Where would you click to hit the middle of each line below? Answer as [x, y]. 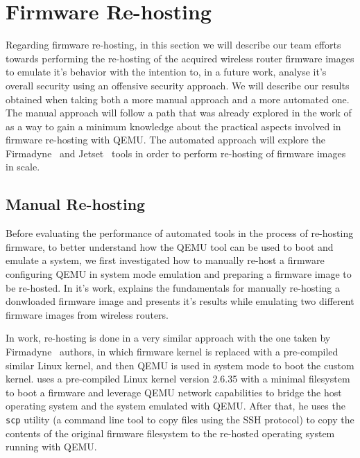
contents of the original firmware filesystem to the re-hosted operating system [170, 433]
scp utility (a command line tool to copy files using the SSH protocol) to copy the [180, 419]
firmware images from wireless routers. [87, 314]
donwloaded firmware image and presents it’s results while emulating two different [180, 301]
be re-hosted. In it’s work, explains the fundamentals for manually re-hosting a [173, 287]
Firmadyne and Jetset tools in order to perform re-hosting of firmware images [176, 153]
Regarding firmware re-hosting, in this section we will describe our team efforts [173, 45]
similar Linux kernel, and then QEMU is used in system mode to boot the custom [180, 365]
